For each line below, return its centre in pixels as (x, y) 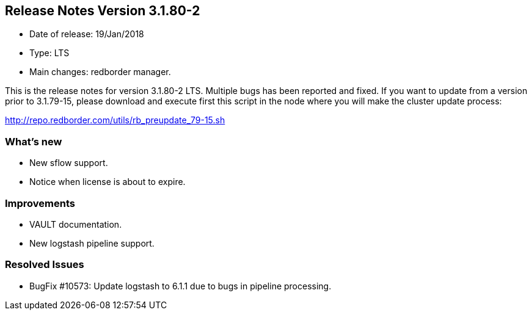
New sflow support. (69, 163)
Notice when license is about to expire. (107, 182)
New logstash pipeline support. (92, 243)
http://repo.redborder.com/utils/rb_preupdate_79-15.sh (115, 120)
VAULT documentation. (76, 224)
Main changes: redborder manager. (100, 72)
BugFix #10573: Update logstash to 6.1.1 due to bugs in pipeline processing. (180, 286)
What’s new (34, 141)
